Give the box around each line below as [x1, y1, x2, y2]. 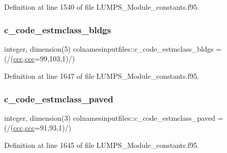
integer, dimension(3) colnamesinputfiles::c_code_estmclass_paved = [4, 112, 223, 123]
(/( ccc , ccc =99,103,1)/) [4, 53, 75, 64]
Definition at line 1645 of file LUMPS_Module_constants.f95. [4, 140, 199, 150]
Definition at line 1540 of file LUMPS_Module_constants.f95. [4, 2, 199, 12]
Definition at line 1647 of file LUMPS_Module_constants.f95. [4, 71, 199, 81]
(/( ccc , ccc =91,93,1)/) [4, 122, 71, 133]
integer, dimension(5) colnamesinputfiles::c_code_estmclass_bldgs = [4, 43, 222, 54]
